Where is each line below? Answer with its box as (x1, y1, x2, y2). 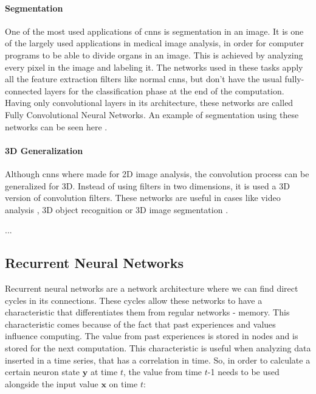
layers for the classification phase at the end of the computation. (44, 84, 284, 97)
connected (5, 84, 42, 97)
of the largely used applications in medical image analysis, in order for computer (5, 37, 304, 49)
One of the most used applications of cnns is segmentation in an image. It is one (5, 24, 304, 37)
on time (109, 377, 138, 390)
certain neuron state (5, 365, 80, 378)
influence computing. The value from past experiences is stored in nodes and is (5, 329, 298, 342)
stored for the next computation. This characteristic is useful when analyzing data (5, 342, 311, 354)
